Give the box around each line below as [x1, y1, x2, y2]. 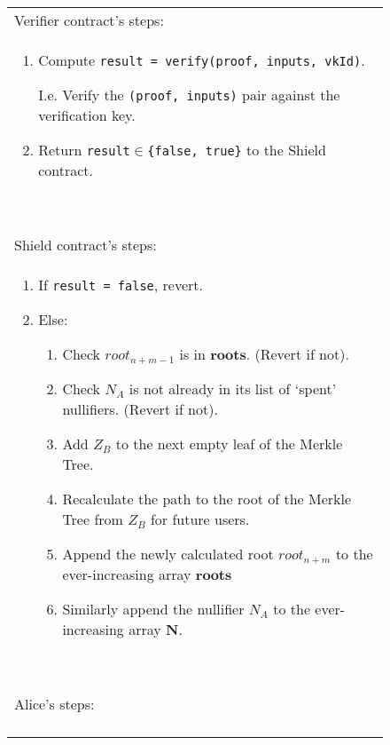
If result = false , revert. [38, 274, 203, 295]
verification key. [38, 105, 136, 125]
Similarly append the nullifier [62, 598, 245, 619]
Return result [38, 139, 130, 160]
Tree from [62, 509, 123, 529]
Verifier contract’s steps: [14, 10, 164, 30]
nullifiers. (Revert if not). [62, 399, 218, 419]
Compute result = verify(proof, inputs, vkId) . [38, 50, 365, 70]
